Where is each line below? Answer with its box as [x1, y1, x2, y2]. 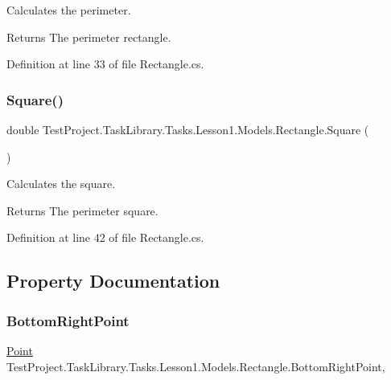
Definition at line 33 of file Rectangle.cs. [6, 55, 204, 72]
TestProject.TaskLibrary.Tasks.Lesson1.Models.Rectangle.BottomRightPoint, [6, 358, 385, 374]
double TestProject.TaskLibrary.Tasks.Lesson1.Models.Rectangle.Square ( [6, 121, 369, 137]
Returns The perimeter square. [6, 202, 158, 219]
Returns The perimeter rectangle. [6, 28, 171, 45]
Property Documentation [6, 268, 220, 293]
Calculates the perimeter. [6, 2, 131, 18]
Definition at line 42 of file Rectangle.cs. [6, 229, 204, 246]
